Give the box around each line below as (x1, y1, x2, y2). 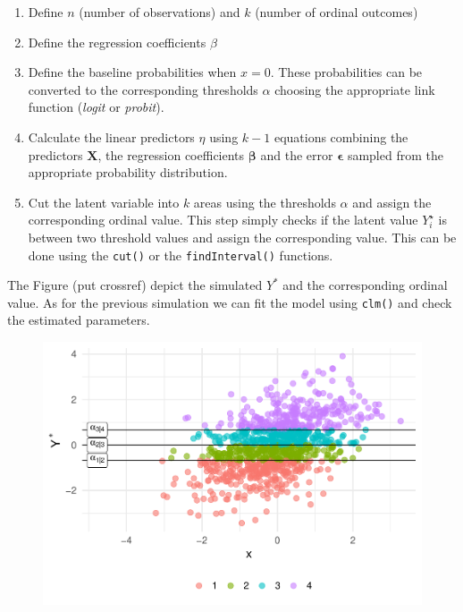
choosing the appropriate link (274, 80, 435, 98)
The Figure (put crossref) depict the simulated (7, 276, 263, 294)
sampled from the (347, 145, 443, 164)
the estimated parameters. (7, 310, 150, 329)
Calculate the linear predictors (28, 127, 195, 146)
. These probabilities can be (270, 63, 423, 81)
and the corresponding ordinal (282, 276, 448, 294)
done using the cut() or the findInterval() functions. (28, 245, 333, 264)
